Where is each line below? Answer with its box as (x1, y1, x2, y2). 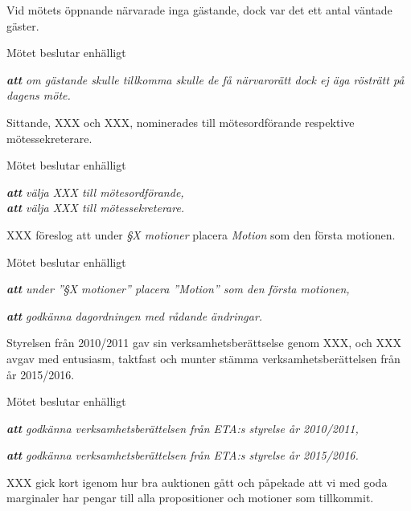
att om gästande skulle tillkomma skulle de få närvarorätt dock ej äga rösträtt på (6, 71, 405, 88)
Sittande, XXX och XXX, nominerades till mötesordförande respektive (6, 113, 355, 130)
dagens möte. (6, 87, 71, 104)
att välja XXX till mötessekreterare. (6, 199, 185, 216)
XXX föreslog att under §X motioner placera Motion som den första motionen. (6, 226, 396, 243)
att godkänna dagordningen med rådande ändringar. (6, 307, 263, 324)
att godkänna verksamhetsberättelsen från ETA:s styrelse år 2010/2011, (6, 419, 359, 436)
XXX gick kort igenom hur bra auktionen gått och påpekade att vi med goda (6, 473, 388, 490)
